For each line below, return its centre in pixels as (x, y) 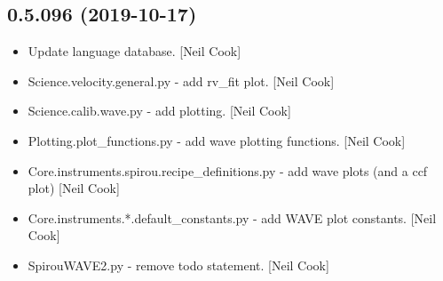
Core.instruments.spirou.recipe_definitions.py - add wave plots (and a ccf (228, 170)
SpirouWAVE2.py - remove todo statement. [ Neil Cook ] (178, 265)
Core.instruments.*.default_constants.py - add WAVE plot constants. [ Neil (232, 217)
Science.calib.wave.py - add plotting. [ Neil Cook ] (159, 111)
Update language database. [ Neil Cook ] (134, 51)
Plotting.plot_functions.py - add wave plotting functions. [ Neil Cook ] (217, 140)
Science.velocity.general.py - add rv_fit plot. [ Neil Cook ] (181, 80)
